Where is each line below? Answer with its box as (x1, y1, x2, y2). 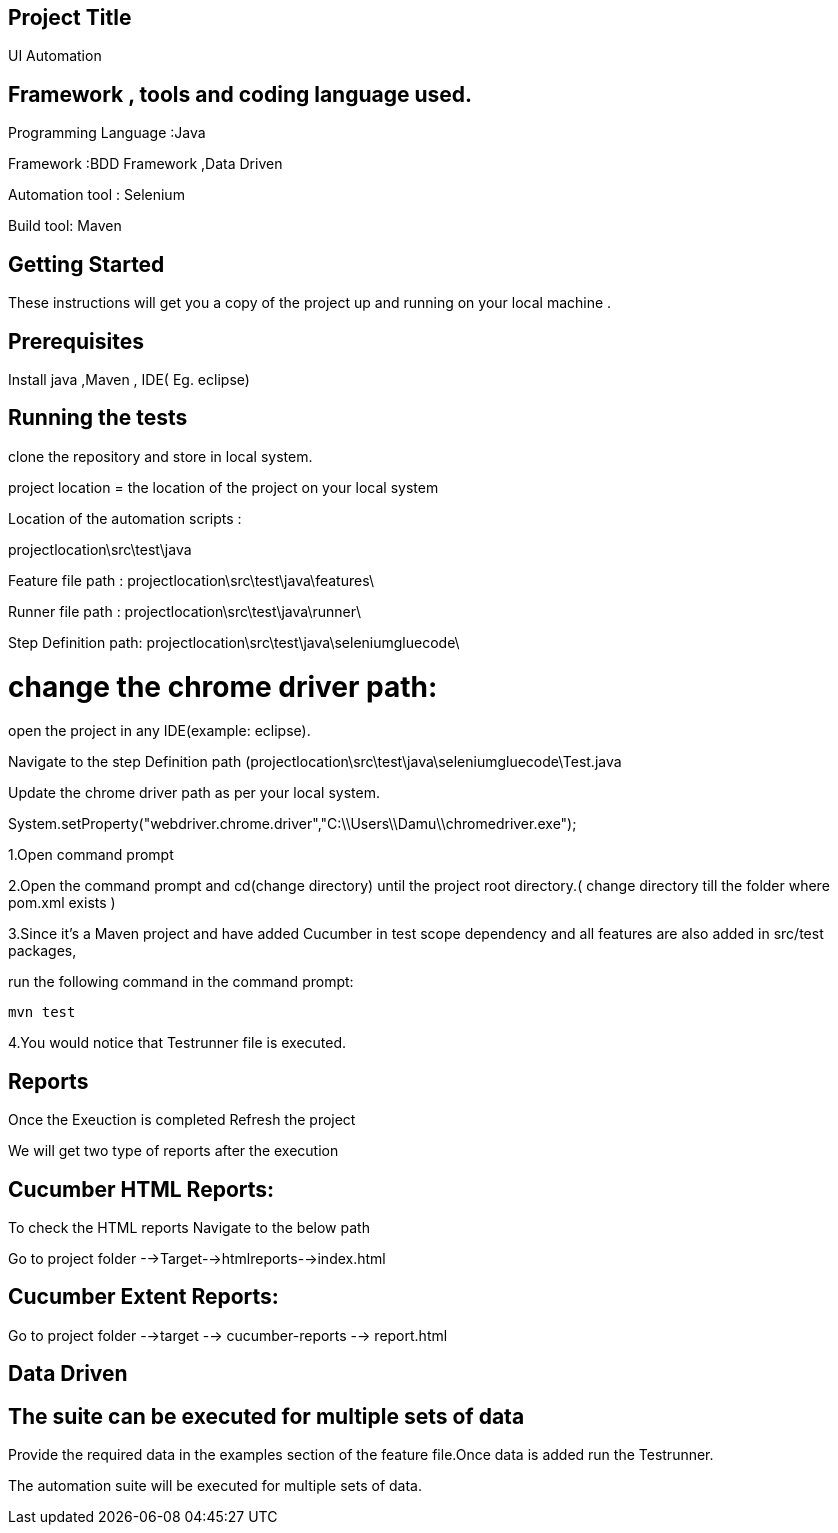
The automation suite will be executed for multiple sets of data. (8, 1477, 423, 1495)
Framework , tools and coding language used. (8, 81, 473, 107)
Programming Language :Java (8, 124, 206, 142)
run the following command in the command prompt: (8, 973, 354, 991)
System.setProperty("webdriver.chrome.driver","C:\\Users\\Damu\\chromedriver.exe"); (8, 815, 577, 833)
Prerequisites (8, 328, 144, 354)
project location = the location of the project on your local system (8, 478, 439, 496)
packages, (8, 942, 77, 960)
